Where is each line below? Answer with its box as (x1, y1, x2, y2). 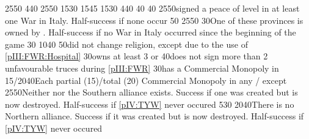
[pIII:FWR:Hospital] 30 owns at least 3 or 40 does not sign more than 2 (5, 50, 268, 62)
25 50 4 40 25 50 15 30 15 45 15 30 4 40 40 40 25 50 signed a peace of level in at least (5, 2, 300, 14)
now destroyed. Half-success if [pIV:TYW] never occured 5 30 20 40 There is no (5, 97, 294, 110)
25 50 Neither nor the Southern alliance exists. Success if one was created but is (5, 86, 298, 99)
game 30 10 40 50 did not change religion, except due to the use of (5, 37, 248, 50)
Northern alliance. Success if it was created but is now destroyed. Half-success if (5, 110, 304, 122)
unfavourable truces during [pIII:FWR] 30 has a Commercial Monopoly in (5, 61, 279, 74)
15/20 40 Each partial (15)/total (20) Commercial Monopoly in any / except (5, 73, 287, 86)
